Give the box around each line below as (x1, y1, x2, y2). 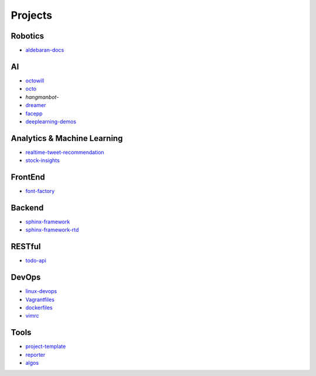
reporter (25, 351, 46, 358)
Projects (11, 9, 53, 22)
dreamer (25, 102, 46, 109)
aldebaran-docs (25, 47, 64, 54)
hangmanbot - (25, 94, 59, 101)
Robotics (11, 31, 44, 41)
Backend (11, 202, 44, 213)
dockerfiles (25, 304, 53, 311)
